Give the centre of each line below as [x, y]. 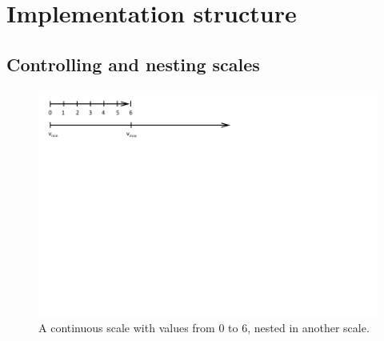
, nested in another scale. [308, 327]
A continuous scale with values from [127, 327]
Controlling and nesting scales [133, 64]
